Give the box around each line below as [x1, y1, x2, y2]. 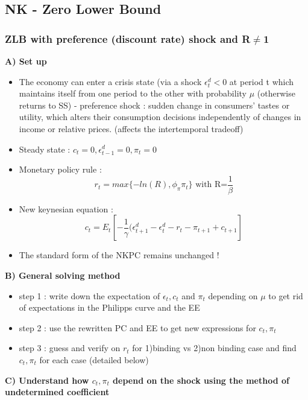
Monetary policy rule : [19, 163, 102, 176]
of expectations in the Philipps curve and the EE [19, 301, 200, 314]
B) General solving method [5, 269, 121, 281]
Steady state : [19, 142, 71, 155]
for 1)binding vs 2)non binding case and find [132, 341, 297, 354]
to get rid [268, 289, 303, 302]
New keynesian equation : [19, 202, 113, 215]
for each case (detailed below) [39, 353, 149, 366]
